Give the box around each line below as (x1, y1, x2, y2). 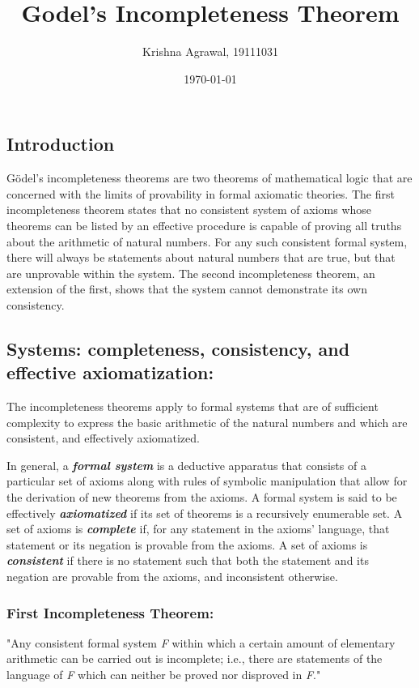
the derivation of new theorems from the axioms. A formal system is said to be (6, 489, 397, 506)
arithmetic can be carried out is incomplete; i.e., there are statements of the (6, 650, 383, 667)
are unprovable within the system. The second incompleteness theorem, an (6, 264, 375, 281)
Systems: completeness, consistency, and (6, 335, 350, 361)
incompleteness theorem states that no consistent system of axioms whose (6, 201, 372, 218)
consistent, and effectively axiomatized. (6, 429, 200, 447)
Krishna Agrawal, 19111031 (142, 43, 278, 60)
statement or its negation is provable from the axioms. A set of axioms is (6, 536, 368, 553)
